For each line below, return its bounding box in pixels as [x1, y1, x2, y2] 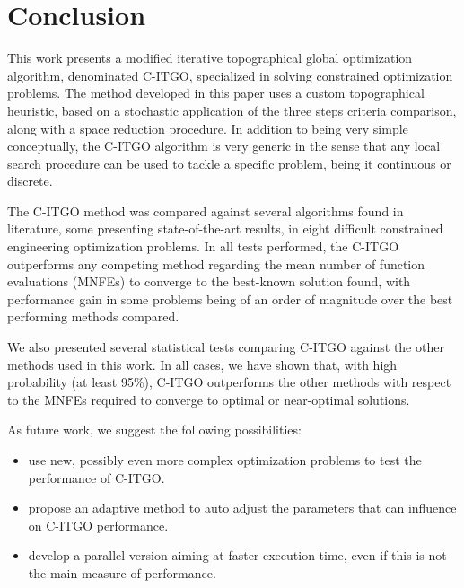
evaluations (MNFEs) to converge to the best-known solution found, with [7, 272, 411, 291]
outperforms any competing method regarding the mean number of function [7, 254, 425, 273]
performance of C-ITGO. [28, 468, 165, 487]
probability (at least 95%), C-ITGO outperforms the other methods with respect [7, 373, 451, 391]
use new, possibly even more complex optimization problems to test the [28, 451, 422, 469]
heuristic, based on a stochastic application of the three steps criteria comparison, [7, 101, 457, 119]
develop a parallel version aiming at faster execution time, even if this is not [28, 546, 447, 565]
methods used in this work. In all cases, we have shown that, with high [7, 355, 398, 373]
